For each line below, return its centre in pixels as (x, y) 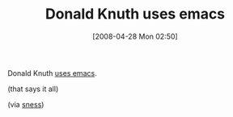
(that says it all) (33, 89)
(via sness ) (26, 104)
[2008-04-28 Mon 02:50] (135, 36)
